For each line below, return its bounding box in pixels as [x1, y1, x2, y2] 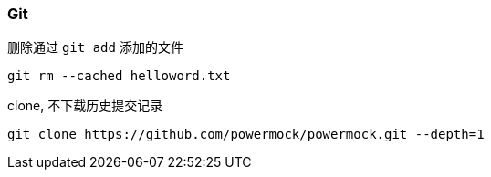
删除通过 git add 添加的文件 [7, 39, 183, 56]
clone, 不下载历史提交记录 [7, 98, 163, 114]
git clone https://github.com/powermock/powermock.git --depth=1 [7, 127, 485, 142]
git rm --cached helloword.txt [7, 68, 231, 84]
